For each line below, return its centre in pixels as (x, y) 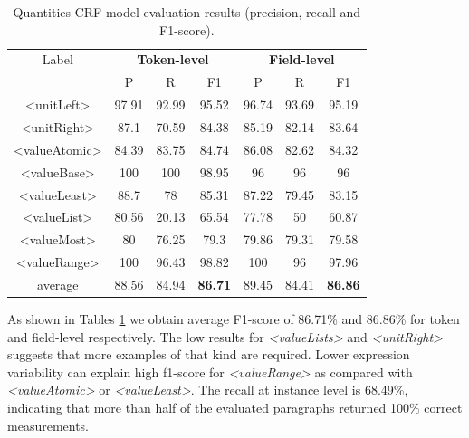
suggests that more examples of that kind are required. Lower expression (209, 354)
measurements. (48, 425)
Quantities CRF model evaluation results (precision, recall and (187, 12)
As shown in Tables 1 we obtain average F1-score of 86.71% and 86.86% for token (234, 318)
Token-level (173, 59)
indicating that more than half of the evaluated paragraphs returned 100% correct (235, 407)
